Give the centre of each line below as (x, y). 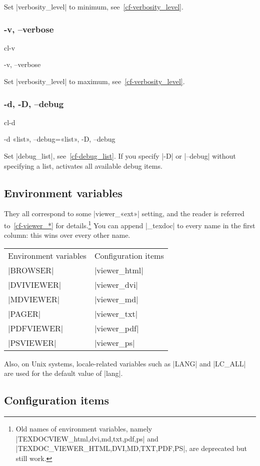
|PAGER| (24, 313)
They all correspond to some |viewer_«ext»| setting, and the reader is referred (124, 213)
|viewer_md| (116, 299)
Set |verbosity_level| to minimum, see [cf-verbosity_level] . (94, 7)
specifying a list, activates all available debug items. (83, 165)
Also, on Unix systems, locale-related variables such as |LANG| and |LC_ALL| (125, 363)
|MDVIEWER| (34, 299)
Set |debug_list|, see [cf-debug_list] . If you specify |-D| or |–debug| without (120, 156)
